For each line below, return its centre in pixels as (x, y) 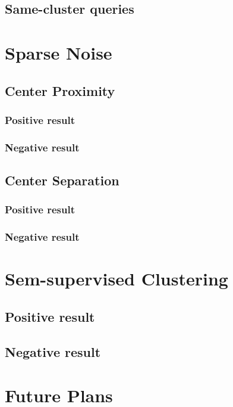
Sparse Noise (59, 52)
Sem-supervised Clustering (116, 279)
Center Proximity (60, 90)
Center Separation (62, 180)
